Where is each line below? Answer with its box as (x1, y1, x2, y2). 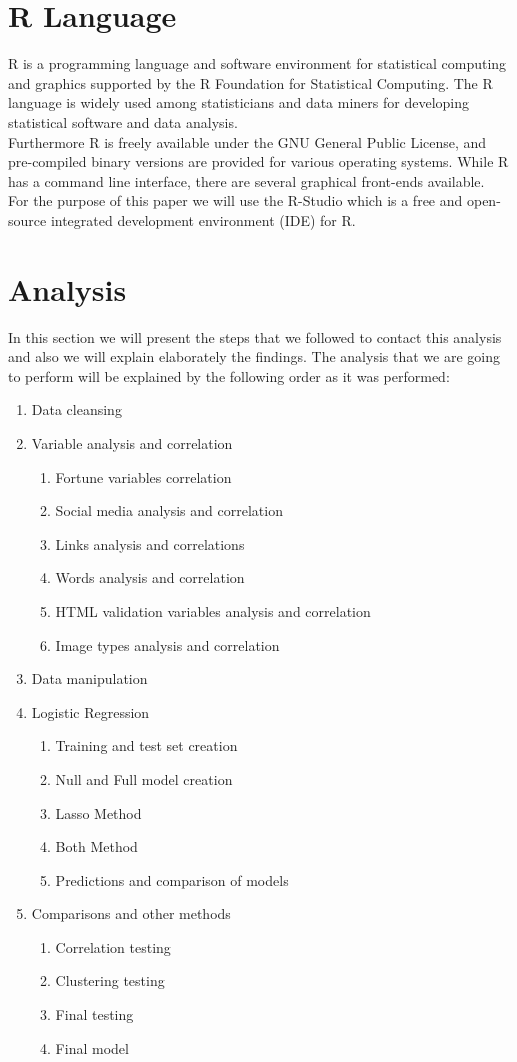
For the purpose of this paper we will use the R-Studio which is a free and (8, 190, 463, 211)
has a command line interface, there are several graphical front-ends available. (8, 170, 485, 191)
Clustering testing (55, 970, 165, 991)
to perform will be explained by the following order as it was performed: (8, 365, 450, 386)
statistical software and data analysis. (8, 111, 238, 132)
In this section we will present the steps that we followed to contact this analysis (8, 326, 502, 347)
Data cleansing (31, 399, 122, 420)
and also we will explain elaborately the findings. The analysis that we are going (8, 346, 500, 367)
